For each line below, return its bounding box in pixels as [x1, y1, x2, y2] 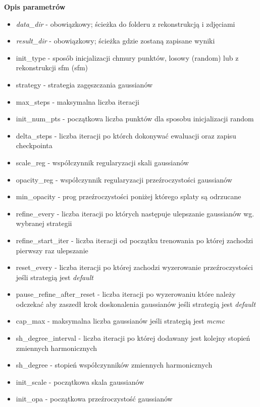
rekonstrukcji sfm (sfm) [16, 62, 88, 73]
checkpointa [16, 140, 53, 151]
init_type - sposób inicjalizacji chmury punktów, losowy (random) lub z [16, 52, 239, 63]
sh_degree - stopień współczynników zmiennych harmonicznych [16, 359, 213, 370]
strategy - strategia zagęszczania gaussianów [16, 79, 153, 89]
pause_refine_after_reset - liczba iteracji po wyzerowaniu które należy [16, 289, 236, 299]
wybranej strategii [16, 218, 72, 229]
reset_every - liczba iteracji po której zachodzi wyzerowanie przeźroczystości [16, 262, 253, 273]
